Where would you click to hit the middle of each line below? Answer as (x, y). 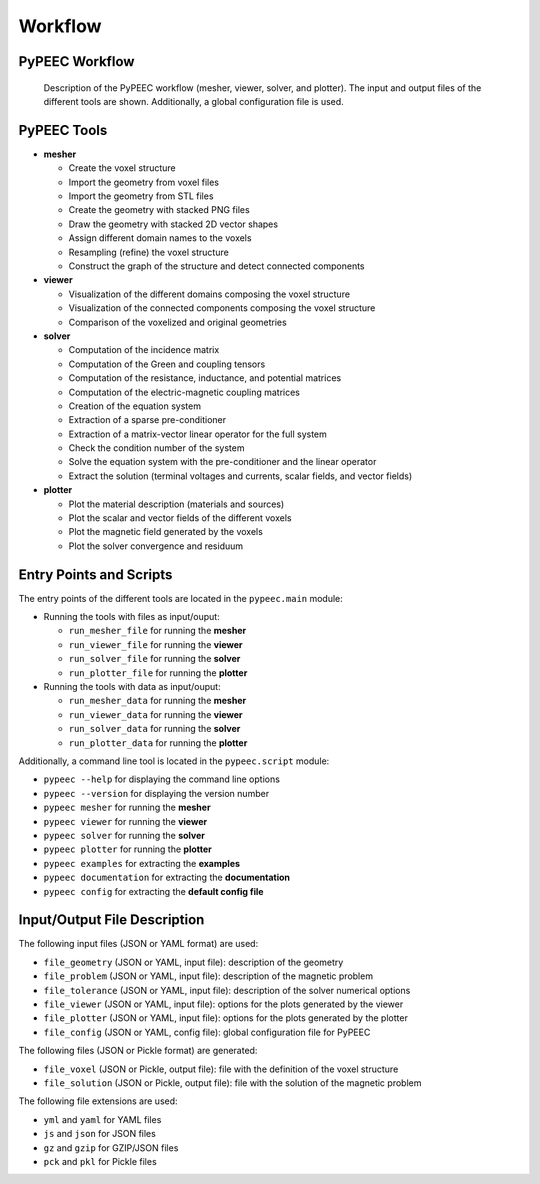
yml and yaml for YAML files (102, 1119)
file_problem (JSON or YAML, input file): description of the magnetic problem (208, 976)
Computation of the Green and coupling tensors (167, 364)
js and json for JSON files (100, 1134)
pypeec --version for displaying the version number (156, 793)
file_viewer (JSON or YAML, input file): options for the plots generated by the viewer (223, 1004)
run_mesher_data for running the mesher (157, 701)
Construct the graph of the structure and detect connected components (216, 266)
